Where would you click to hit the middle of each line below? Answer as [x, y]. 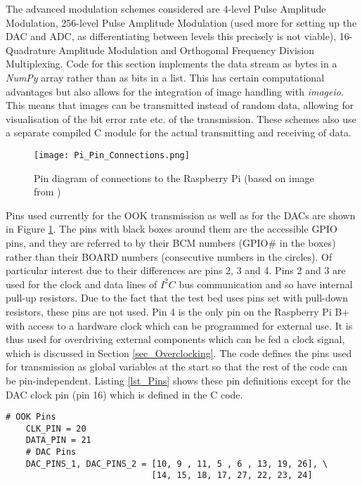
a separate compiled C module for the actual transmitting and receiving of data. [179, 132]
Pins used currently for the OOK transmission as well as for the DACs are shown [181, 215]
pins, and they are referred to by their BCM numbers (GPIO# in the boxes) [171, 242]
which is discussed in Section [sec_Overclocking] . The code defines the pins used [179, 353]
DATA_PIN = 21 [58, 440]
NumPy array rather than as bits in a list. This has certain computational [165, 77]
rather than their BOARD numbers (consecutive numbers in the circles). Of [169, 256]
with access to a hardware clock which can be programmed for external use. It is [179, 325]
